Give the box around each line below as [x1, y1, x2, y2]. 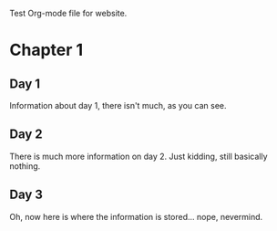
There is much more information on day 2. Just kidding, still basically [9, 151, 268, 162]
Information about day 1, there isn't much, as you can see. [9, 100, 227, 110]
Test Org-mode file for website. [9, 8, 128, 18]
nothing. [9, 160, 41, 172]
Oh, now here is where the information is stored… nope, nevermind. [9, 211, 263, 222]
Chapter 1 [9, 40, 84, 60]
